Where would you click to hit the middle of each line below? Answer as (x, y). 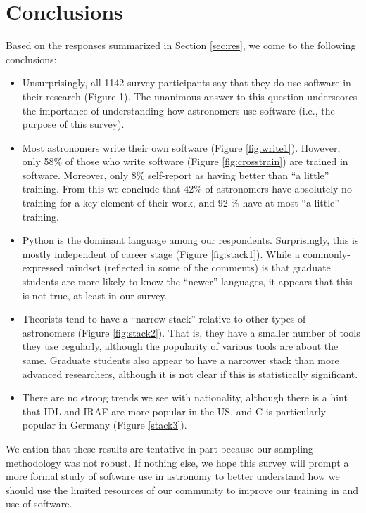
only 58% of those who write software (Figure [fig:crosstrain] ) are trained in (185, 161)
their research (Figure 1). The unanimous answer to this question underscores (190, 96)
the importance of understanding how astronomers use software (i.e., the (178, 110)
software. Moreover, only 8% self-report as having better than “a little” (176, 175)
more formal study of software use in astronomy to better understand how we (173, 476)
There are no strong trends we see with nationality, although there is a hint (185, 397)
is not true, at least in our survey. (95, 295)
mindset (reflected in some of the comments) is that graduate (198, 267)
